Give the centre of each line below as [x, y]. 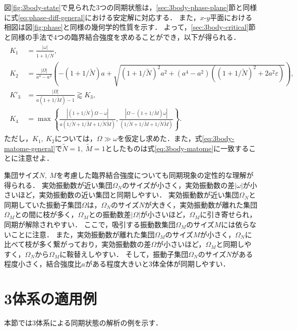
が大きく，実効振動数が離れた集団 [201, 204]
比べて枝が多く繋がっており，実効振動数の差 [78, 244]
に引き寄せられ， [228, 214]
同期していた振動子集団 [43, 204]
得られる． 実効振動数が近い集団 [58, 185]
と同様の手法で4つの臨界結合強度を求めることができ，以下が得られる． [122, 37]
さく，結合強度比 [53, 264]
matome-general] [30, 148]
